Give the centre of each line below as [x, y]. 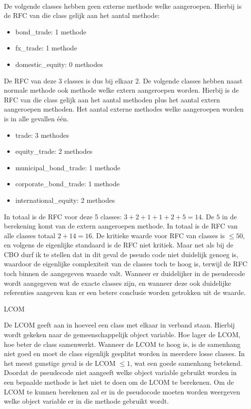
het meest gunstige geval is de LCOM [60, 363]
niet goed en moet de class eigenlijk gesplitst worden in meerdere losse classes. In [125, 353]
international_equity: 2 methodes [65, 200]
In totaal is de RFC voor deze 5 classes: [63, 216]
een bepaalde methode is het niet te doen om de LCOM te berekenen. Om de [119, 382]
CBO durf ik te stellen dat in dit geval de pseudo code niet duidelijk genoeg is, [121, 254]
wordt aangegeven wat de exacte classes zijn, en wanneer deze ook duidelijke [117, 283]
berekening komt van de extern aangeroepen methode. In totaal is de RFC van [121, 226]
